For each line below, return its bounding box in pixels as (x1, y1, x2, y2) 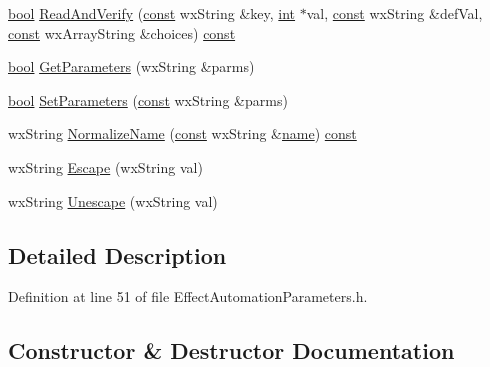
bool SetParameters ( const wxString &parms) (8, 89, 288, 110)
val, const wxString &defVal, (306, 3, 483, 23)
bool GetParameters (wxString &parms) (8, 56, 255, 77)
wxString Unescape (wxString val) (8, 190, 218, 211)
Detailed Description (8, 239, 227, 270)
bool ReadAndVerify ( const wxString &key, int (8, 3, 296, 23)
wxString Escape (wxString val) (8, 156, 203, 177)
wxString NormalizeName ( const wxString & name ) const (8, 123, 357, 144)
